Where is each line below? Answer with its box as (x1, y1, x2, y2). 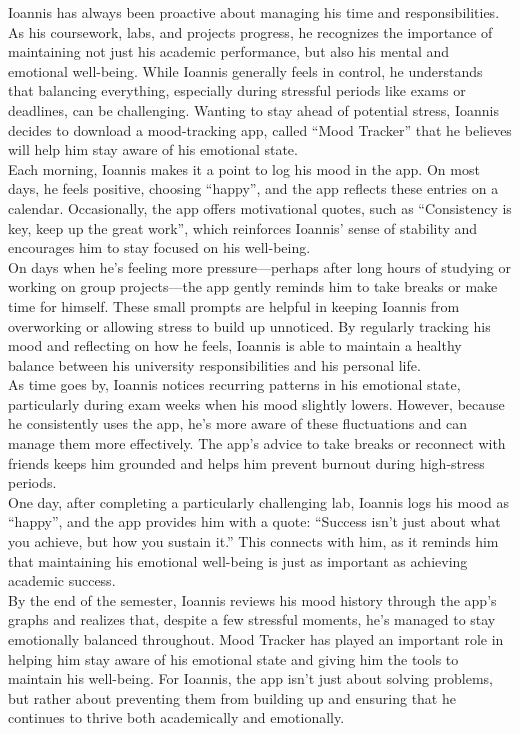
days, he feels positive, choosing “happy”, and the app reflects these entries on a (8, 178, 499, 199)
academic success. (8, 570, 116, 591)
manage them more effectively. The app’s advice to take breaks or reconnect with (8, 433, 506, 454)
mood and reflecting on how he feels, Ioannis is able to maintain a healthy (8, 335, 462, 356)
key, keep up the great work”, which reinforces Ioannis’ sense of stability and (8, 217, 478, 238)
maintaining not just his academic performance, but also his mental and (8, 41, 450, 62)
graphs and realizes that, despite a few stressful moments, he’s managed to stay (8, 609, 496, 630)
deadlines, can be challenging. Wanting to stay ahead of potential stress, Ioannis (8, 99, 499, 120)
